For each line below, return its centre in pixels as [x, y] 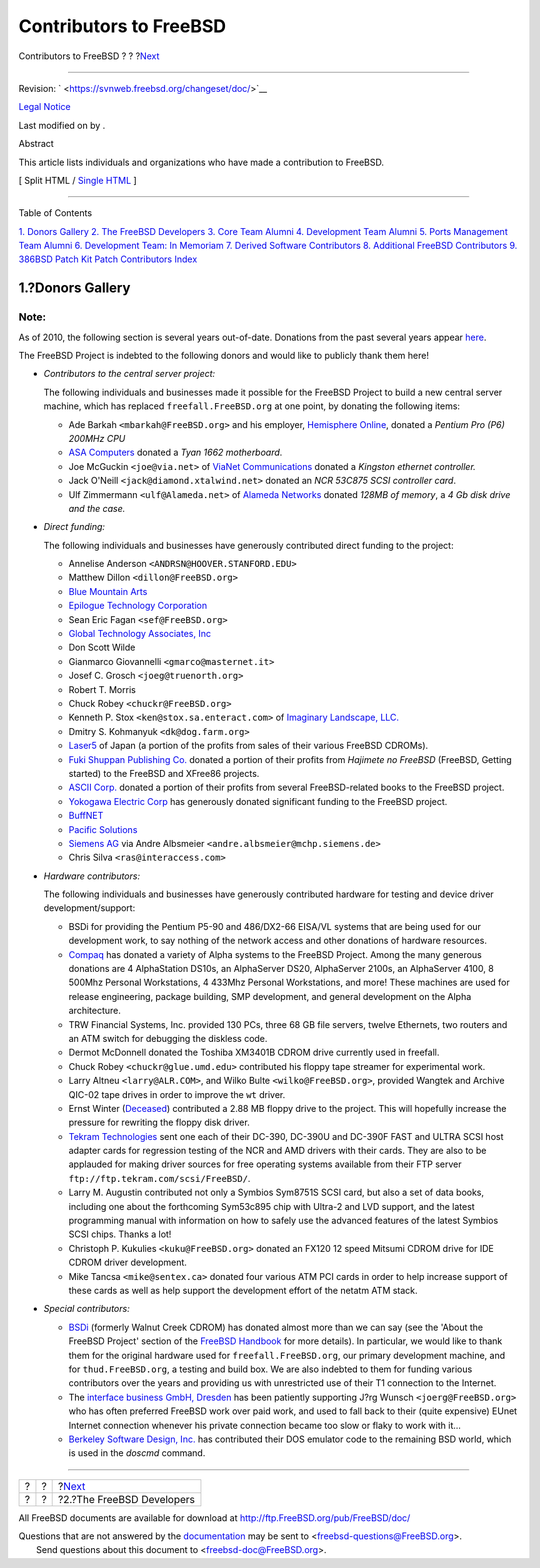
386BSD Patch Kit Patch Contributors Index [108, 259]
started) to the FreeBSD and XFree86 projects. [164, 773]
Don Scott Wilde [102, 647]
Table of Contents [55, 213]
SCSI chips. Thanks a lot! [120, 1234]
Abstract [36, 144]
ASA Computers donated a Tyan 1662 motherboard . [175, 452]
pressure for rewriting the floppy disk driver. [159, 1122]
